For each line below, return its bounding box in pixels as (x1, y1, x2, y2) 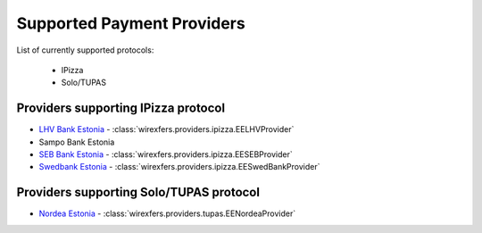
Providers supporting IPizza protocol (16, 101, 226, 116)
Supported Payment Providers (16, 13, 245, 33)
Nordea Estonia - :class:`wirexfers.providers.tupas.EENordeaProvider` (38, 208, 296, 219)
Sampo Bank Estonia (38, 137, 115, 147)
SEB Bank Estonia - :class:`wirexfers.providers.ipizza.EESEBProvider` (38, 149, 294, 160)
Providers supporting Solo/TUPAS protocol (16, 185, 261, 200)
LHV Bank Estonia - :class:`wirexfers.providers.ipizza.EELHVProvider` (38, 124, 295, 135)
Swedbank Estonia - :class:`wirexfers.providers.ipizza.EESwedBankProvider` (38, 162, 320, 172)
